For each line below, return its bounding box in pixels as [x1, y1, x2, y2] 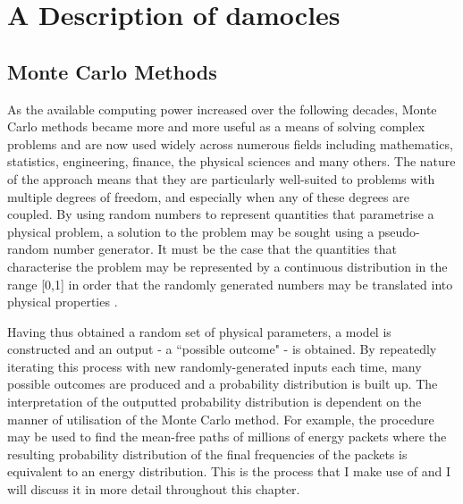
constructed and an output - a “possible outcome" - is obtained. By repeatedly [7, 340, 437, 358]
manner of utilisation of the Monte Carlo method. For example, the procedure [7, 409, 434, 428]
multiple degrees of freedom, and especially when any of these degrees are [7, 187, 409, 206]
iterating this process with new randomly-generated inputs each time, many [7, 357, 422, 375]
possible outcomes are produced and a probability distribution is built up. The [7, 374, 438, 393]
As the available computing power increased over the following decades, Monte [7, 99, 437, 118]
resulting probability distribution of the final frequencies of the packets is [7, 444, 408, 463]
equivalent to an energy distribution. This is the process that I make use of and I [7, 462, 451, 481]
